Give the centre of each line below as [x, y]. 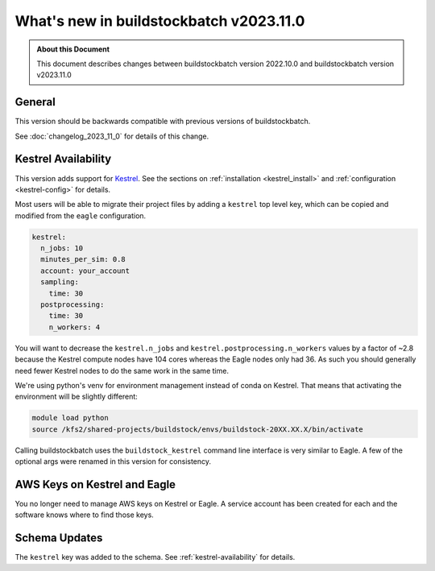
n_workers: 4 [75, 327]
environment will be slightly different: [77, 397]
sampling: [60, 282]
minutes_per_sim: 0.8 [83, 259]
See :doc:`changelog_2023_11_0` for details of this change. [112, 136]
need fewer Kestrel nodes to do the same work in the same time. [122, 370]
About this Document [73, 49]
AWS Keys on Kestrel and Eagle [95, 484]
